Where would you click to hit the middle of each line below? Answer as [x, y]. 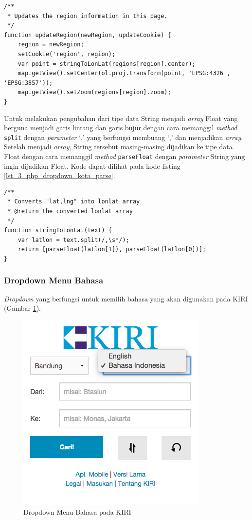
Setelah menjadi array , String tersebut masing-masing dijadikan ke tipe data [118, 147]
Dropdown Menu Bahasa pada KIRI [77, 511]
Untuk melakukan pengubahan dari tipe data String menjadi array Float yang [121, 118]
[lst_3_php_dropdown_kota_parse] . [60, 175]
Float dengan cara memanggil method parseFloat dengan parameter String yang [125, 156]
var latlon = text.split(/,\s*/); [73, 240]
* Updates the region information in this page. [88, 16]
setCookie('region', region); [67, 54]
